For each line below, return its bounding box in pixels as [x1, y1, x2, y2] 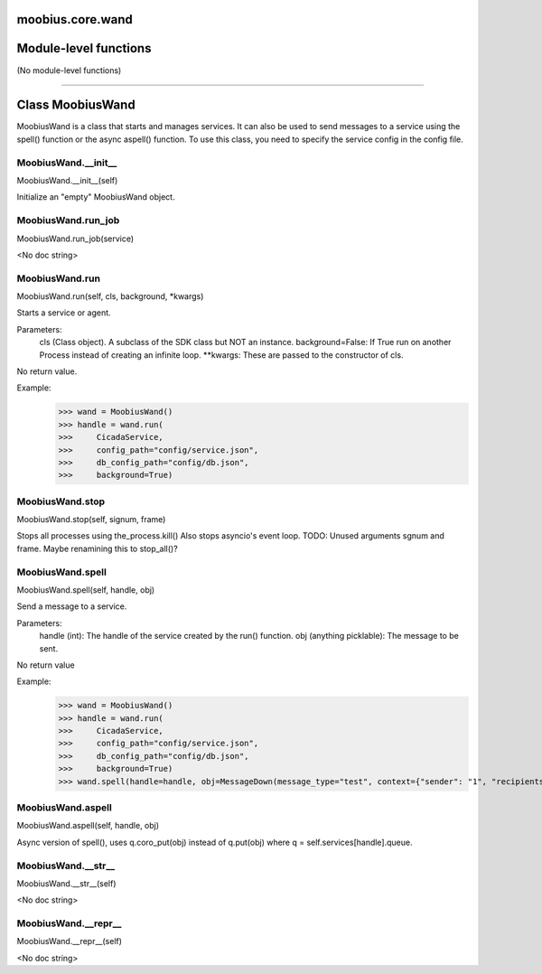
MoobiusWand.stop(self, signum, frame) [16, 514, 166, 525]
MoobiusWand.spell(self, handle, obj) [16, 584, 155, 595]
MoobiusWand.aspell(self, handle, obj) [16, 820, 160, 831]
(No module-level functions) [16, 64, 122, 76]
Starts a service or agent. [16, 307, 112, 318]
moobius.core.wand [16, 12, 133, 27]
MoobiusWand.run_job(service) [16, 233, 135, 244]
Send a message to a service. [16, 601, 127, 612]
